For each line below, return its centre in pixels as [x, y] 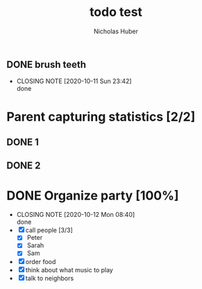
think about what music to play [69, 270]
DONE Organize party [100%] [93, 195]
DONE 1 [23, 142]
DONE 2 [24, 166]
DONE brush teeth [47, 64]
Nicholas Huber [116, 31]
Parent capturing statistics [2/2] [101, 117]
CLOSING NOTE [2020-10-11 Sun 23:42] [74, 81]
